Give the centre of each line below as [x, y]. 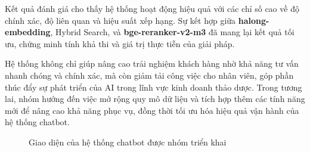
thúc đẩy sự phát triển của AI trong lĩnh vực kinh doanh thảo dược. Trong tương [154, 87]
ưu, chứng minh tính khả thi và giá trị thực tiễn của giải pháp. [120, 43]
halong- [254, 20]
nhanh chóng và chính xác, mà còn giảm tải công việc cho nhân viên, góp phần [149, 75]
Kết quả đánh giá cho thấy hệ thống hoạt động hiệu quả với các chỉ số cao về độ [152, 8]
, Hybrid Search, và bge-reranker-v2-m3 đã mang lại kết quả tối [172, 32]
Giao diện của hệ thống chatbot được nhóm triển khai [128, 142]
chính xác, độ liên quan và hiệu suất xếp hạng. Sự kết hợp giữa [120, 20]
